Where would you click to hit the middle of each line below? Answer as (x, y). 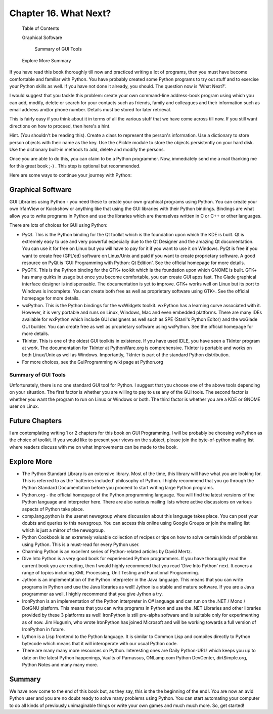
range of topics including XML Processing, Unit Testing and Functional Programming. (110, 573)
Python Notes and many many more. (60, 665)
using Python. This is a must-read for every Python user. (81, 544)
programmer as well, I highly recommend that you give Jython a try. (93, 594)
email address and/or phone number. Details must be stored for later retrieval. (90, 110)
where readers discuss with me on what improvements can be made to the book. (94, 447)
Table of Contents (41, 28)
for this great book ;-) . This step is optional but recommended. (75, 166)
